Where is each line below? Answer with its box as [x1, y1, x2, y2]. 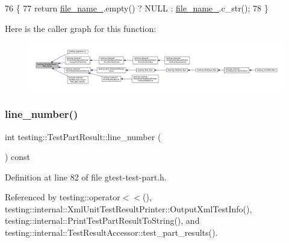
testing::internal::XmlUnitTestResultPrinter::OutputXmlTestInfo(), [5, 202, 252, 215]
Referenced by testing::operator [5, 191, 120, 203]
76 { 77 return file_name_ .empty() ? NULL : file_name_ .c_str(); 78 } [5, 2, 269, 14]
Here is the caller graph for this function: [5, 22, 157, 34]
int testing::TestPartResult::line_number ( [5, 130, 161, 143]
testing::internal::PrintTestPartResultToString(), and [5, 214, 200, 227]
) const [5, 150, 31, 163]
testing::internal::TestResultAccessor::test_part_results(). [5, 226, 218, 239]
